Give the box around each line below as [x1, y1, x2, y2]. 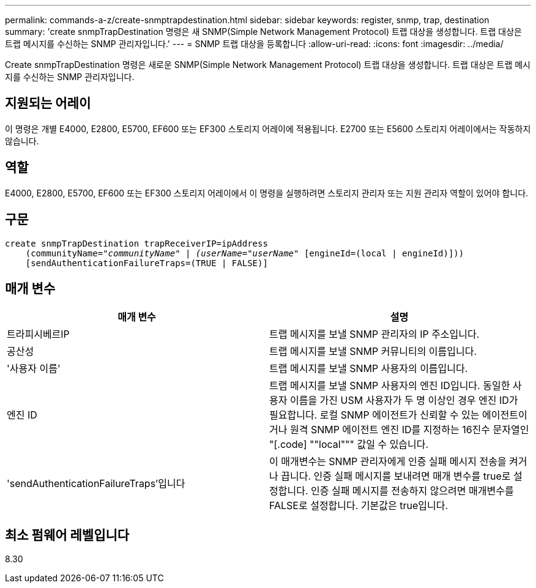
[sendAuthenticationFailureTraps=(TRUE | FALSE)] [25, 258, 268, 268]
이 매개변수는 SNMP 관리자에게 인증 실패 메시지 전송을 [269, 455, 507, 468]
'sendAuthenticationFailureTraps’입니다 [7, 477, 185, 490]
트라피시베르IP [7, 328, 70, 341]
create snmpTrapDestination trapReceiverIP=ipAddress [5, 238, 268, 248]
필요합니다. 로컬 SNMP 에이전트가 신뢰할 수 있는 [269, 409, 480, 422]
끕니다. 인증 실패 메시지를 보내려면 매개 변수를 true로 [281, 470, 511, 483]
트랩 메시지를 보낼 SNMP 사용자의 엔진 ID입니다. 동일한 [269, 379, 510, 392]
